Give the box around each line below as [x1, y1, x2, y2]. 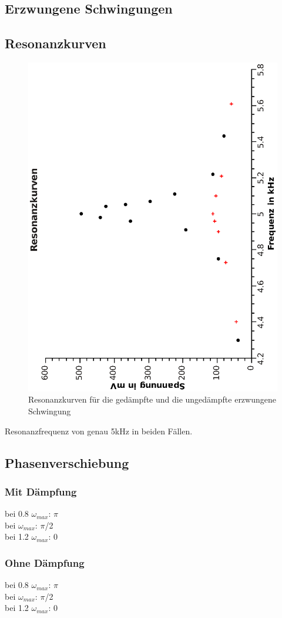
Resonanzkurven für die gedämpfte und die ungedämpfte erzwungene [28, 393, 276, 406]
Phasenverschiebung [5, 453, 129, 471]
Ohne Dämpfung [5, 555, 85, 570]
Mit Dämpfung [5, 484, 77, 499]
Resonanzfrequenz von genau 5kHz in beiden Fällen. [5, 424, 193, 437]
